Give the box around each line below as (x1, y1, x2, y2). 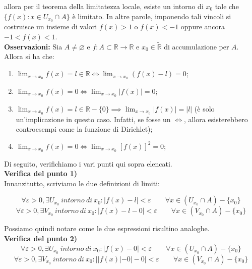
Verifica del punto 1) (4, 168, 78, 179)
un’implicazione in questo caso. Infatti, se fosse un (16, 114, 171, 124)
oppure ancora (180, 21, 225, 32)
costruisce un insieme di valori (4, 21, 97, 32)
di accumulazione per (164, 41, 229, 51)
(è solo (194, 103, 215, 114)
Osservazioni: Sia (4, 41, 62, 51)
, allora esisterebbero (184, 114, 248, 124)
